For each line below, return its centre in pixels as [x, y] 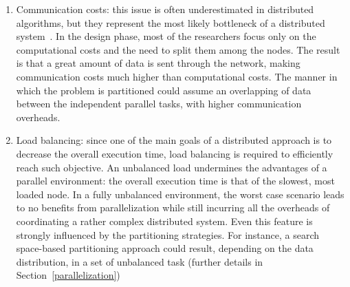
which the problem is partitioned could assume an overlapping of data [164, 90]
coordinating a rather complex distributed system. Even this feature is [164, 221]
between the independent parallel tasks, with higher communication [159, 104]
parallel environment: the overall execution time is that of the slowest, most [175, 181]
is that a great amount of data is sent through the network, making [158, 63]
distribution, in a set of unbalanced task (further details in [140, 261]
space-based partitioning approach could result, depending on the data [165, 248]
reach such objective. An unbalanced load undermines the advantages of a [172, 167]
